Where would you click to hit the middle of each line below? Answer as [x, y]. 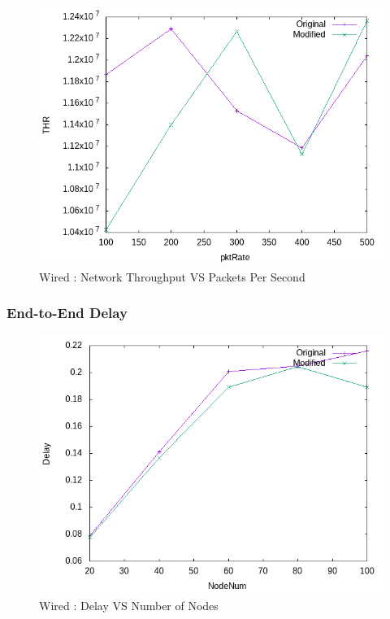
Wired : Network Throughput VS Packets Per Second [172, 276]
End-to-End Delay [67, 313]
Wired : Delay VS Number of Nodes [129, 605]
